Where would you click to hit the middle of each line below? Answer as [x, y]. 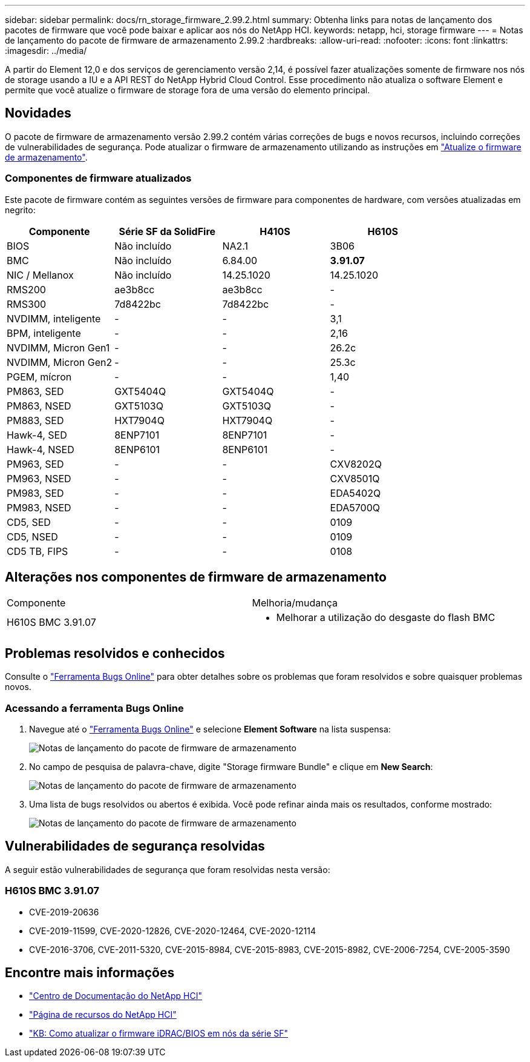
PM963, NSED [39, 478]
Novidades [38, 113]
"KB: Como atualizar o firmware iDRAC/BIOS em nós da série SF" [159, 1034]
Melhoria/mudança [295, 603]
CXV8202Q [356, 464]
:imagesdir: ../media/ [46, 51]
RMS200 [26, 289]
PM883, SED [35, 420]
